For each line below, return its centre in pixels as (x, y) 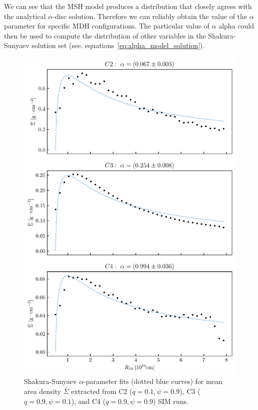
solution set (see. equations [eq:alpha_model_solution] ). (118, 45)
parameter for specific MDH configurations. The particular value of (107, 26)
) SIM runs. (170, 401)
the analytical (25, 16)
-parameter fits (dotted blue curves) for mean (153, 381)
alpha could (236, 26)
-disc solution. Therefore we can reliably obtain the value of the (150, 16)
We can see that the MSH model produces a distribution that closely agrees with (128, 6)
